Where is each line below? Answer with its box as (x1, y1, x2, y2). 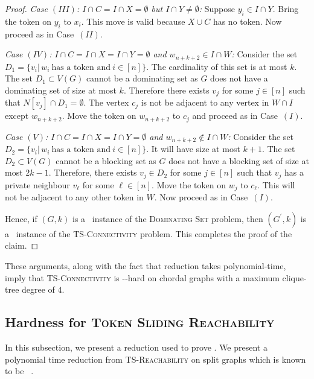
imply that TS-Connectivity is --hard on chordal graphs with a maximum (5, 271, 280, 284)
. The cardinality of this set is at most (146, 60, 287, 72)
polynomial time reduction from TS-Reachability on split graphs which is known (5, 352, 306, 365)
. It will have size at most (146, 142, 240, 155)
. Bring (272, 2, 299, 14)
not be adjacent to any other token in (5, 191, 144, 203)
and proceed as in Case (192, 109, 278, 122)
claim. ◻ (5, 239, 39, 252)
